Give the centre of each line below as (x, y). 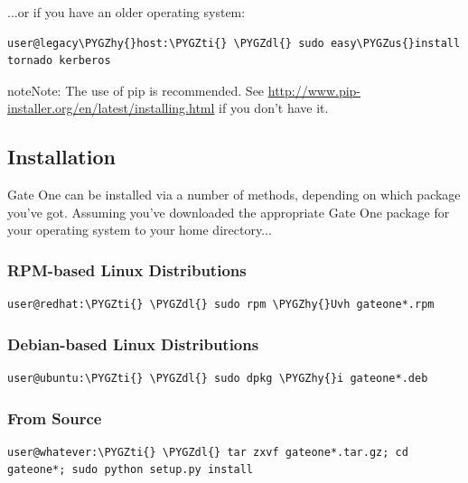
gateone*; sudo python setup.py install (131, 470)
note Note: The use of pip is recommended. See (136, 90)
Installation (61, 157)
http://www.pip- (314, 90)
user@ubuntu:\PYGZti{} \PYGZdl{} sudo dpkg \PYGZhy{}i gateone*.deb (218, 378)
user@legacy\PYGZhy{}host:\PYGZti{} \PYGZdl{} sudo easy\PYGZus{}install (234, 43)
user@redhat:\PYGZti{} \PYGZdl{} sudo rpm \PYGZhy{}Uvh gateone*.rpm (221, 305)
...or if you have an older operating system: (126, 12)
